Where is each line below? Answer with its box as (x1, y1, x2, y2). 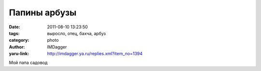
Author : (9, 44, 25, 50)
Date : (9, 24, 20, 30)
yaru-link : (9, 51, 29, 57)
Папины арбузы (9, 7, 77, 18)
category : (9, 37, 29, 43)
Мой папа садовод (9, 59, 48, 65)
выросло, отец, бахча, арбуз (47, 30, 106, 36)
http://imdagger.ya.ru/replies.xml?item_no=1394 (47, 51, 143, 57)
